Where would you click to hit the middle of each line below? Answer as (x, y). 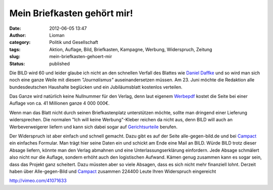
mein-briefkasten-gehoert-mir (81, 57)
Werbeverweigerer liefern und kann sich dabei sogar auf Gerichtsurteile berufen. (94, 127)
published (60, 64)
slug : (15, 57)
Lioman (57, 35)
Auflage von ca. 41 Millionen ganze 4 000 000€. (59, 103)
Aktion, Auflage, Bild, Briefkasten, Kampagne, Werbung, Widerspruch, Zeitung (131, 49)
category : (20, 42)
